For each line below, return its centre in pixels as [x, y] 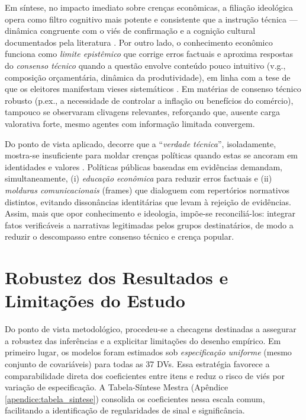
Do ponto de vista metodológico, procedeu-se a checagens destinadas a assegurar [151, 329]
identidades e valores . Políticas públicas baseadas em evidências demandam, [144, 166]
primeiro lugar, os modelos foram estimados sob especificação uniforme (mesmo [148, 352]
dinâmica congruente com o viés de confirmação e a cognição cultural [130, 31]
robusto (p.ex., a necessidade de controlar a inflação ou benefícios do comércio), [149, 100]
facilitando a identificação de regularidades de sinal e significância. [125, 410]
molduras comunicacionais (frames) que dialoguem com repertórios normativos [147, 190]
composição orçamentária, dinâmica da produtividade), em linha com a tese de [148, 77]
